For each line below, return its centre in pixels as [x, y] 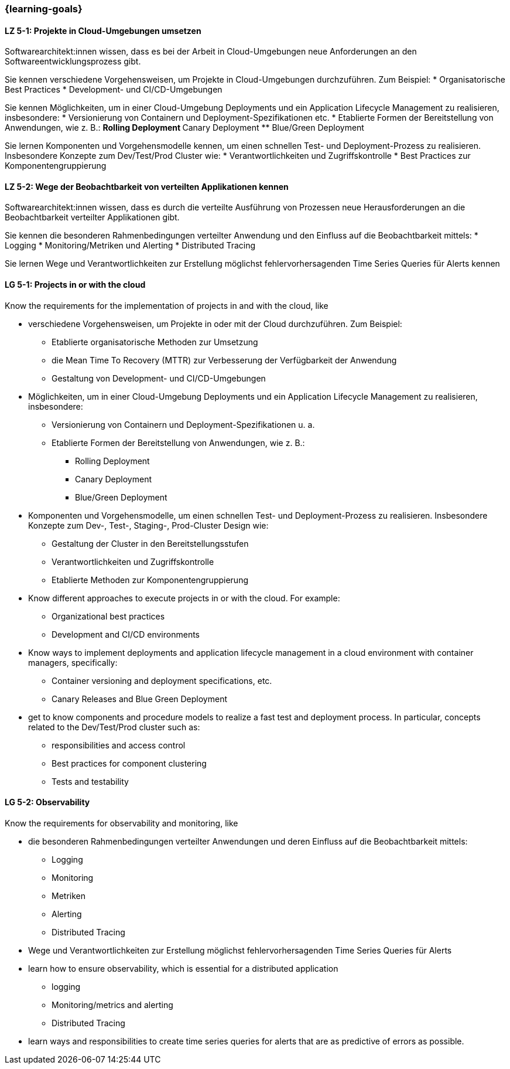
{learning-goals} [44, 9]
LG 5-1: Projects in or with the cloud [75, 285]
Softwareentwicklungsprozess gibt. [73, 62]
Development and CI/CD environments [126, 634]
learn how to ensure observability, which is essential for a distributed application [183, 968]
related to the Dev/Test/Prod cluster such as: [114, 727]
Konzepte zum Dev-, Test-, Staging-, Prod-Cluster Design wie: [148, 525]
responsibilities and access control [119, 745]
